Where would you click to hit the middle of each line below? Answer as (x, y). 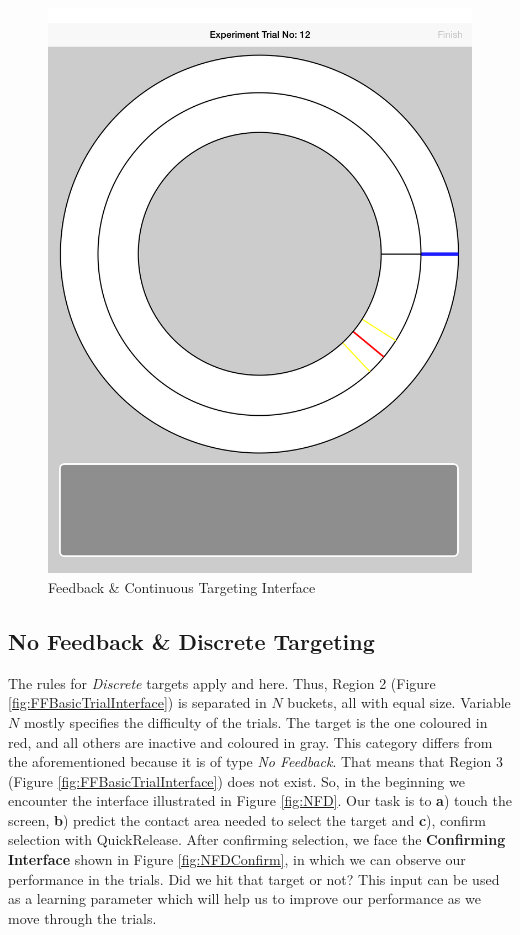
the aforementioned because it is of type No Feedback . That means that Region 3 (256, 761)
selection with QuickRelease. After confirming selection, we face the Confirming (257, 839)
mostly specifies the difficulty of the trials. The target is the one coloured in (255, 721)
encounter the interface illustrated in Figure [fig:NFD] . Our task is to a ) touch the (260, 800)
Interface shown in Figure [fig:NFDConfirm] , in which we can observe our (237, 859)
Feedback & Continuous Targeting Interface (182, 586)
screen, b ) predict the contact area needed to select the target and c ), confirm (247, 819)
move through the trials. (82, 917)
